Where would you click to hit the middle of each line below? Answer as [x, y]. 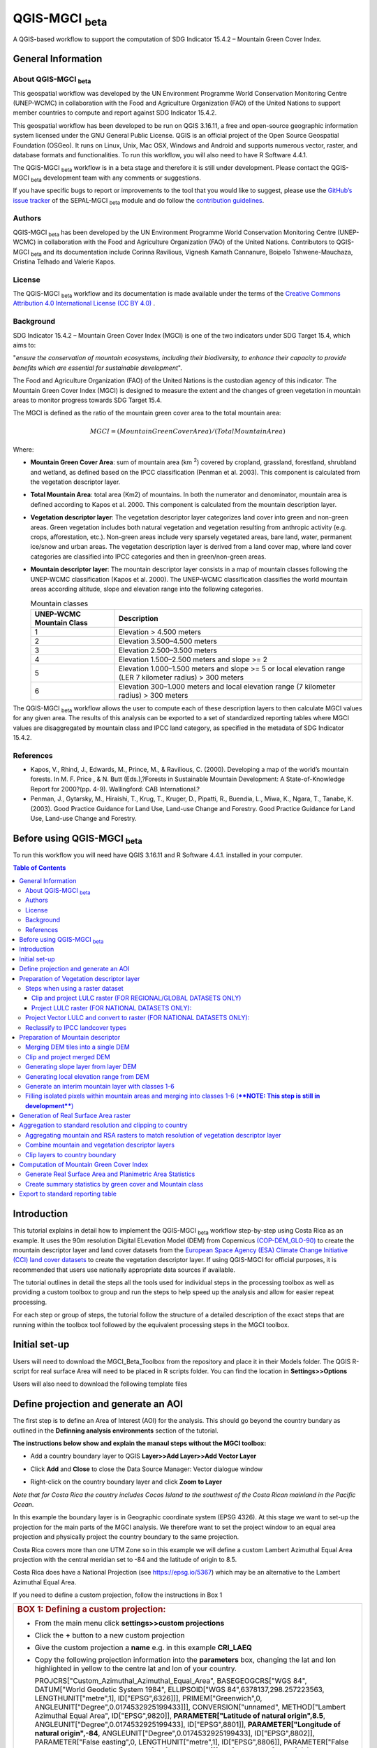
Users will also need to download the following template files [100, 1384]
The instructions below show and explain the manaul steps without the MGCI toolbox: [140, 1443]
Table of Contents [39, 868]
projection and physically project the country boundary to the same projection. [126, 1537]
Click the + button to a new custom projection [110, 1635]
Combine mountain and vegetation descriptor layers [100, 1145]
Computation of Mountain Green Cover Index [84, 1165]
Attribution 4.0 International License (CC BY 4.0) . [84, 303]
